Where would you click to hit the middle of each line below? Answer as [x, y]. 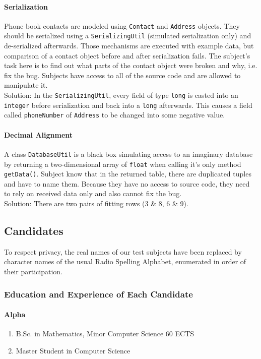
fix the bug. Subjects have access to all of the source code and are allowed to [122, 75]
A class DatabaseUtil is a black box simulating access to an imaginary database [128, 154]
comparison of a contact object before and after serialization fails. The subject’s [127, 55]
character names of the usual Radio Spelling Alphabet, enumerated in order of [125, 261]
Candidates [34, 230]
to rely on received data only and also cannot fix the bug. [93, 193]
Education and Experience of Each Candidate [99, 294]
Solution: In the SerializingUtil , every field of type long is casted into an [121, 95]
